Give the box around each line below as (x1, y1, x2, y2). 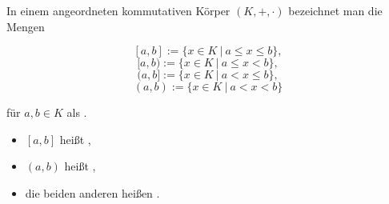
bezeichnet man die (288, 2, 383, 18)
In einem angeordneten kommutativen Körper (6, 2, 231, 18)
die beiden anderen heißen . (25, 184, 160, 201)
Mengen (6, 18, 45, 34)
